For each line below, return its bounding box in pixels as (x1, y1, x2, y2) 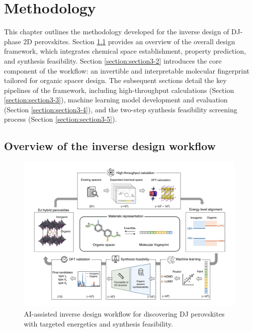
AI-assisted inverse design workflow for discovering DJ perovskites (24, 308, 225, 319)
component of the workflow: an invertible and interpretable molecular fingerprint (4, 65, 250, 76)
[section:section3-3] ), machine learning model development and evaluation (4, 94, 228, 105)
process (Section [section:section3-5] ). (4, 114, 117, 124)
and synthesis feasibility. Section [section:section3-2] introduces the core (4, 55, 222, 66)
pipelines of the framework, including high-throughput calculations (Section (4, 84, 234, 95)
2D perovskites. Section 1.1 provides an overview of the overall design (23, 36, 235, 46)
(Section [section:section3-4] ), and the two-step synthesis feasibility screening (4, 104, 238, 114)
